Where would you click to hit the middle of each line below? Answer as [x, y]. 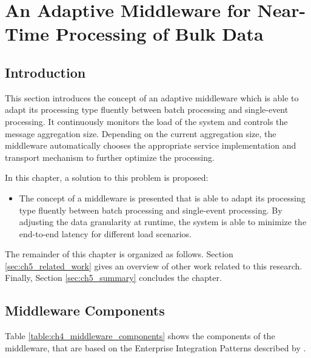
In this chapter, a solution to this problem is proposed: [107, 177]
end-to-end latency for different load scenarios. [105, 233]
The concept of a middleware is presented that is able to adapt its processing [162, 198]
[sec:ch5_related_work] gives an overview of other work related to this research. [154, 265]
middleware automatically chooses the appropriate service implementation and [151, 145]
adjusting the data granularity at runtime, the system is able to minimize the [163, 222]
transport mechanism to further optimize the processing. [110, 157]
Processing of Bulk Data [159, 34]
